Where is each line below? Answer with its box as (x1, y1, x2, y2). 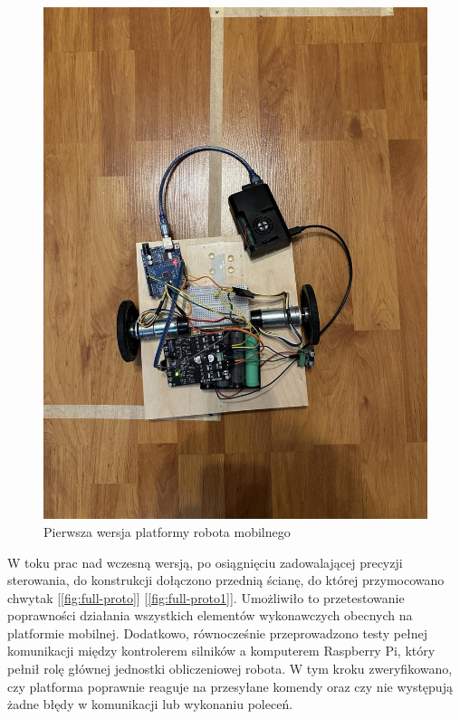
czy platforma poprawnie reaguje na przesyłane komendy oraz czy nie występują (7, 676, 453, 695)
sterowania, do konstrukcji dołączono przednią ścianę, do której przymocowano (7, 570, 445, 590)
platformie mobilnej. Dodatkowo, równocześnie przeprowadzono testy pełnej (7, 623, 428, 642)
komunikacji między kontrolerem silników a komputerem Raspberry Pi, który (7, 641, 436, 660)
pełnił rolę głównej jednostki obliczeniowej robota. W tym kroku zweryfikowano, (7, 659, 453, 678)
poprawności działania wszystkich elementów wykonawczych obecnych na (7, 606, 413, 625)
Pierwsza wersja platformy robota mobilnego (43, 522, 291, 541)
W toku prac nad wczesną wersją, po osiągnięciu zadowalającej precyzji (7, 552, 403, 571)
